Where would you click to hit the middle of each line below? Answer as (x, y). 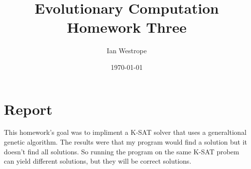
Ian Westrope (127, 51)
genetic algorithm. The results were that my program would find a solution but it (125, 142)
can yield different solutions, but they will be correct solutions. (98, 161)
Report (28, 109)
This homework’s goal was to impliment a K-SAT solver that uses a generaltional (125, 132)
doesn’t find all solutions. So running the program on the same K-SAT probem (122, 151)
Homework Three (127, 27)
